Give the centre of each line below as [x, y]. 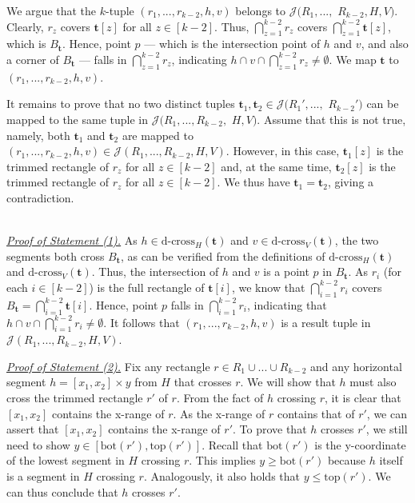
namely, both [38, 135]
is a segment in [43, 476]
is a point [286, 271]
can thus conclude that [62, 491]
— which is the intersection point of [232, 44]
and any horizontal [356, 366]
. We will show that [288, 382]
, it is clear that [363, 398]
